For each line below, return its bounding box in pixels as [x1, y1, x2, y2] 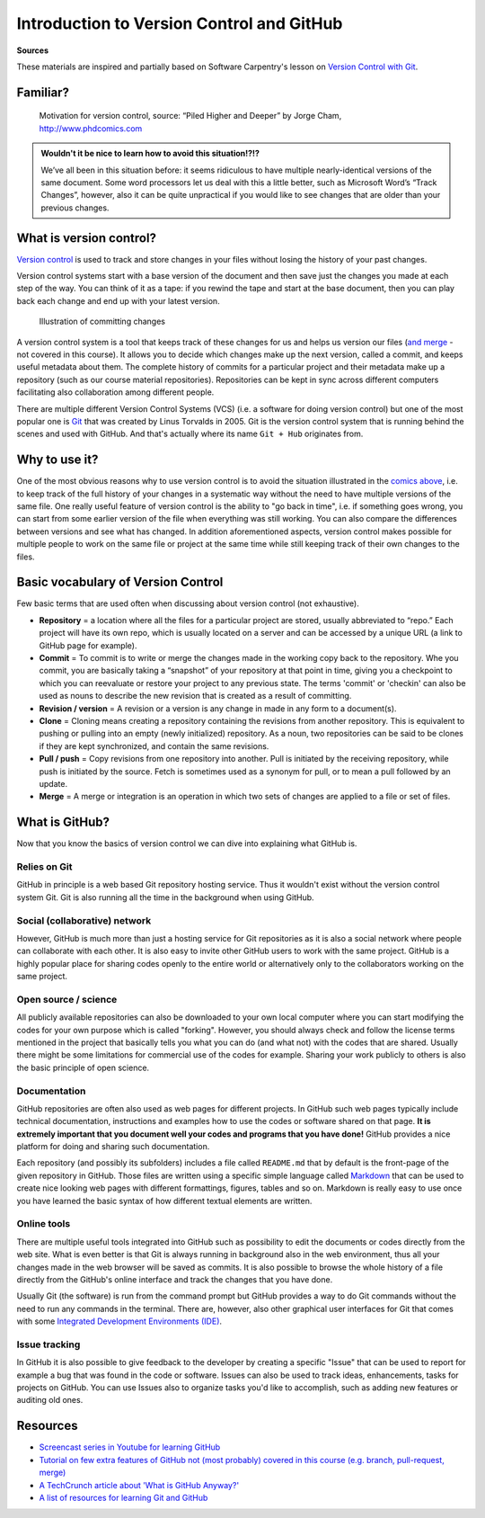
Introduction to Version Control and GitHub [16, 13, 343, 33]
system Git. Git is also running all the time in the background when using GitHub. [16, 891, 314, 903]
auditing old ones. [16, 1395, 84, 1406]
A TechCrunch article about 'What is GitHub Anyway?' [39, 1479, 240, 1490]
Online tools [16, 1218, 71, 1230]
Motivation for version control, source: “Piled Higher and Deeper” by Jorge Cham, [39, 111, 342, 121]
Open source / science [16, 993, 118, 1005]
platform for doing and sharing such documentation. [16, 1141, 210, 1152]
